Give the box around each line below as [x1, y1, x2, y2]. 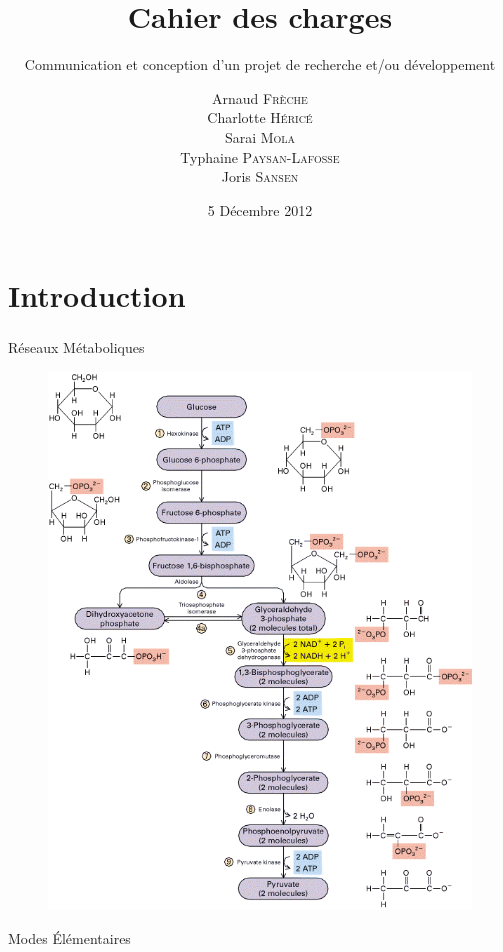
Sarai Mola [224, 126, 296, 147]
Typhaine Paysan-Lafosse [180, 146, 340, 167]
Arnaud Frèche [212, 87, 308, 108]
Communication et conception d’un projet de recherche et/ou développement [24, 54, 496, 75]
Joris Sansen [221, 166, 299, 187]
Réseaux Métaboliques [8, 337, 145, 358]
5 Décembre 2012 [207, 199, 313, 220]
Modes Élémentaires [8, 928, 131, 948]
